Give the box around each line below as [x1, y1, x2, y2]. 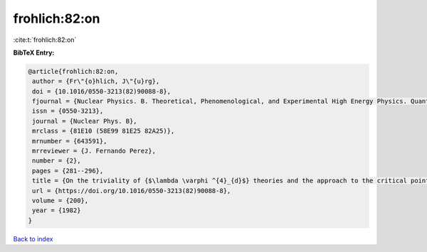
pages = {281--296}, [32, 167, 104, 175]
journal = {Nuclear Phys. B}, [32, 117, 138, 125]
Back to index [13, 234, 53, 243]
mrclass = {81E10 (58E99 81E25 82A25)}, [32, 127, 175, 135]
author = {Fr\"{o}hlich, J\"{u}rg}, [32, 77, 160, 85]
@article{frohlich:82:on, [28, 67, 119, 75]
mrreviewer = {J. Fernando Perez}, [32, 147, 157, 155]
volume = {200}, [32, 197, 89, 204]
